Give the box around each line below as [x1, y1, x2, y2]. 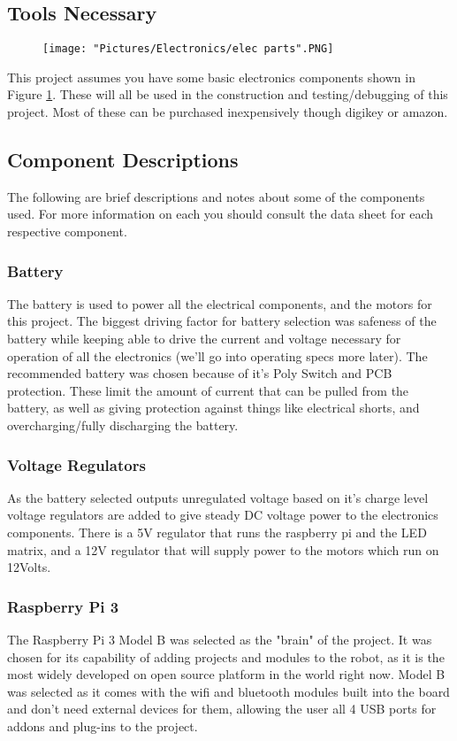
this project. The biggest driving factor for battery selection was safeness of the [7, 312, 437, 330]
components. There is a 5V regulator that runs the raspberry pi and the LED [7, 523, 427, 541]
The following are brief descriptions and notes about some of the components [7, 187, 425, 205]
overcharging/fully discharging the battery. [7, 416, 239, 434]
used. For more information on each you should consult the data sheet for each [7, 205, 434, 223]
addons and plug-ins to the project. [7, 716, 198, 735]
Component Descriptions [7, 146, 239, 174]
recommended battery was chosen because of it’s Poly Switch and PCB [7, 364, 392, 382]
